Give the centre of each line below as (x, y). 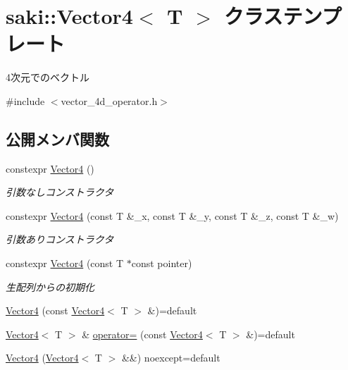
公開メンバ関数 (57, 138)
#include (25, 100)
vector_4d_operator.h (109, 100)
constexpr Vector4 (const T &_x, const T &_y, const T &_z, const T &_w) (172, 215)
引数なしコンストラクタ (60, 192)
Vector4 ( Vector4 (42, 358)
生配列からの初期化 (50, 286)
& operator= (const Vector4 (142, 334)
